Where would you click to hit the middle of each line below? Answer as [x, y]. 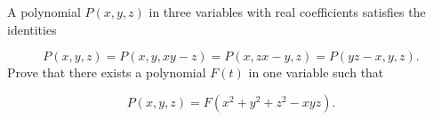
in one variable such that [316, 72]
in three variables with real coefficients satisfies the [287, 12]
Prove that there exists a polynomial [107, 72]
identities [32, 29]
